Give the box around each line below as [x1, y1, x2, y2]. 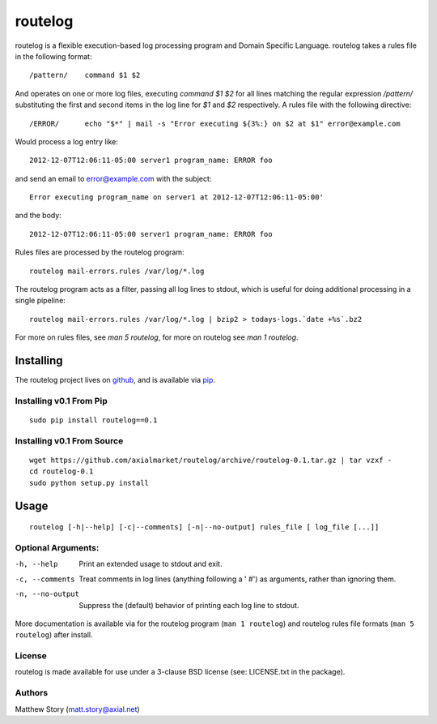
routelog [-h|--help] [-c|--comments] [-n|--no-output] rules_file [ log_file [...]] [29, 523, 380, 532]
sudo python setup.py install [29, 478, 150, 487]
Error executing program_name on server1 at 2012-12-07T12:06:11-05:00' [29, 193, 324, 202]
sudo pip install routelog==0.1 [29, 416, 158, 425]
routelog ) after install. [15, 630, 93, 640]
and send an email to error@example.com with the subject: [15, 174, 212, 183]
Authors [15, 688, 49, 699]
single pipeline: [15, 296, 66, 306]
